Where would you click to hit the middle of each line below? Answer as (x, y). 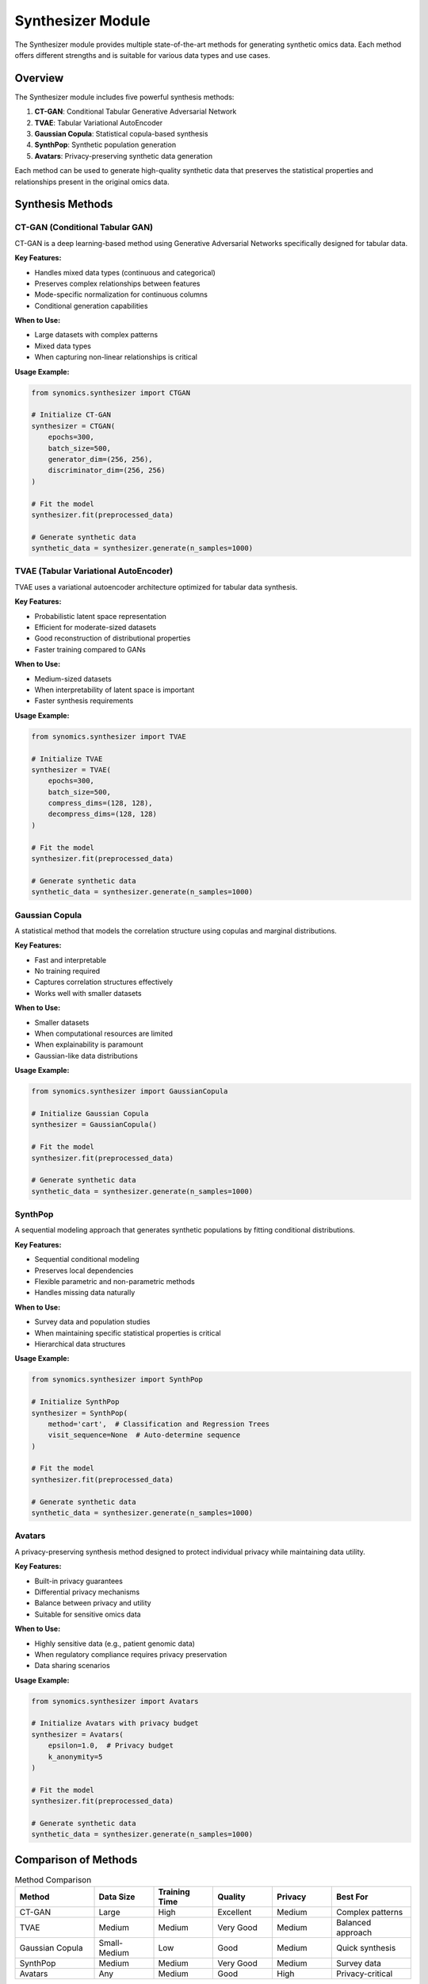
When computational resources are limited (104, 1034)
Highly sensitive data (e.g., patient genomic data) (115, 1644)
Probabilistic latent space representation (100, 616)
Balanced (353, 1923)
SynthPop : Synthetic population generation (105, 145)
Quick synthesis (366, 1948)
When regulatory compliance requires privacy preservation (131, 1654)
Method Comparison (53, 1880)
